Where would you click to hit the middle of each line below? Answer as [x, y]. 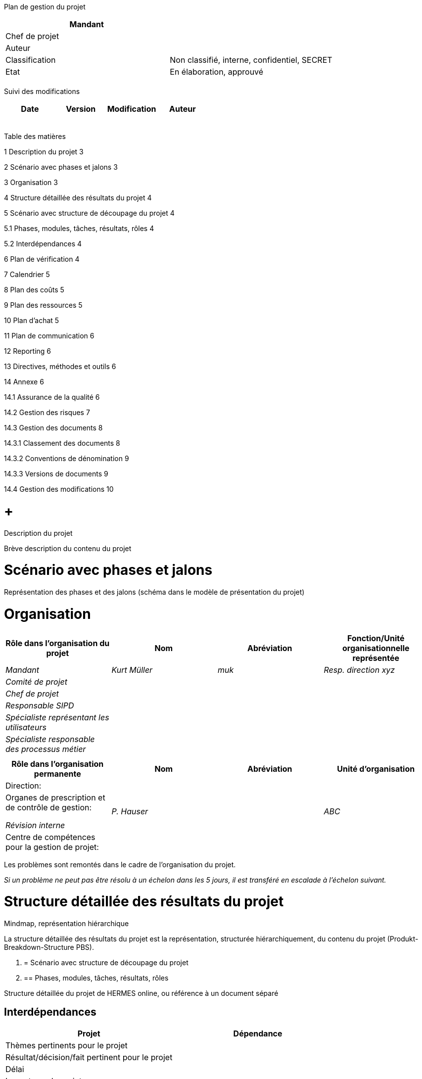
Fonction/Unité [376, 638]
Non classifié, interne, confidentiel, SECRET [251, 60]
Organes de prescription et [55, 797]
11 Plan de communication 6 [49, 336]
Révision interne [35, 825]
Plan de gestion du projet [45, 7]
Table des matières [35, 136]
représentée [376, 658]
